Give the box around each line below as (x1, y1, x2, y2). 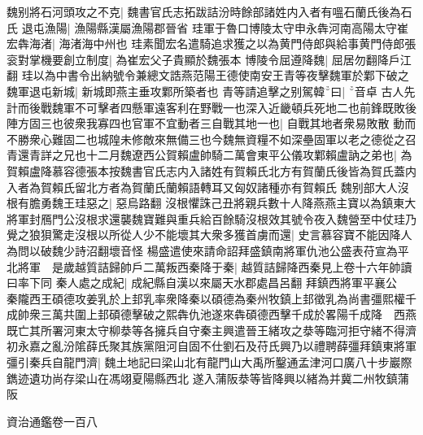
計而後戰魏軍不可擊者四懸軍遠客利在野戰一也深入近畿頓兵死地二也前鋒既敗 (7, 98, 405, 115)
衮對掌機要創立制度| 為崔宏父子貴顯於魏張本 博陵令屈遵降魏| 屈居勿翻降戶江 (7, 50, 412, 67)
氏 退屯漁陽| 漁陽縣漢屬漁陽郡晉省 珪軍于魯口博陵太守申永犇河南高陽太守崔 (7, 19, 408, 36)
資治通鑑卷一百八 (7, 412, 98, 429)
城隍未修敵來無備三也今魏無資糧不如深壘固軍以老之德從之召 (97, 130, 416, 147)
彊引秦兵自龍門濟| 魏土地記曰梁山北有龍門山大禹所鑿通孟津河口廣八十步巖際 (7, 354, 412, 371)
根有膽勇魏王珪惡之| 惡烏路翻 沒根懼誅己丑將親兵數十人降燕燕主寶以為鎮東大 (7, 194, 416, 211)
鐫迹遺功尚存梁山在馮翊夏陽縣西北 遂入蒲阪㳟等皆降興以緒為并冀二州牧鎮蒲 (7, 369, 409, 386)
